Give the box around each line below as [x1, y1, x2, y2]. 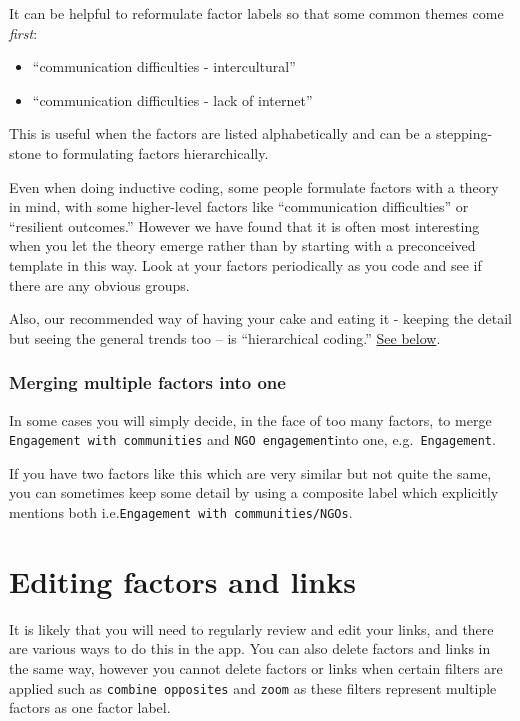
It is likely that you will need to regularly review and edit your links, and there [9, 618, 494, 639]
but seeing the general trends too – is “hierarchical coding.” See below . [9, 327, 441, 348]
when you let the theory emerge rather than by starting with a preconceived [9, 235, 476, 256]
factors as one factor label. [9, 697, 171, 718]
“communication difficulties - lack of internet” [32, 89, 313, 110]
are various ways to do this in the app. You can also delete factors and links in [9, 638, 491, 659]
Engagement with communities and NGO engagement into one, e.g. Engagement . [9, 429, 496, 450]
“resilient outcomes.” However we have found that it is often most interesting [9, 215, 480, 236]
